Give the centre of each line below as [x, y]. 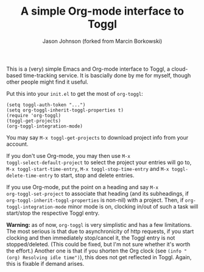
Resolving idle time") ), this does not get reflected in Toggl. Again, [107, 257]
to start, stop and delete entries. [94, 175]
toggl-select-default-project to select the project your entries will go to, [99, 162]
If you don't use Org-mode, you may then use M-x [69, 156]
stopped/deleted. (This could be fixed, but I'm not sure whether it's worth [98, 244]
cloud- [180, 69]
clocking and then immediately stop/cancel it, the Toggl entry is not [91, 238]
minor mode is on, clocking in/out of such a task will [133, 206]
